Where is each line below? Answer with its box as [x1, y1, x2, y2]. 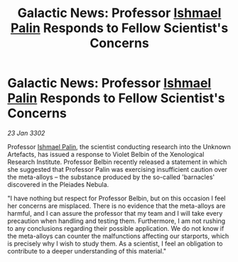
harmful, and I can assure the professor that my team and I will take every [7, 209, 223, 217]
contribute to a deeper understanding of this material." [7, 246, 167, 255]
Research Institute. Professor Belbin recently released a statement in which [7, 158, 227, 166]
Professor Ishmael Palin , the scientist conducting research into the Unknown [7, 142, 231, 151]
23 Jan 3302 [7, 129, 45, 137]
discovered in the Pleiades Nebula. [7, 180, 109, 189]
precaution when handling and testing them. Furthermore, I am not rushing [7, 217, 226, 225]
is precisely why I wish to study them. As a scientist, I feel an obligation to [7, 239, 223, 248]
